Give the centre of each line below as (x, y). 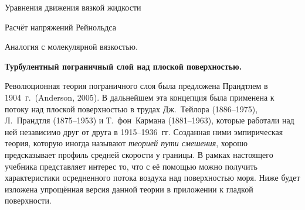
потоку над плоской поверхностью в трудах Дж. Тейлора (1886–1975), (131, 109)
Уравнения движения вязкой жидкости (73, 7)
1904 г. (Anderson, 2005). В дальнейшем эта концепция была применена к (140, 97)
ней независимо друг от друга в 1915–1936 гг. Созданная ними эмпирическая (144, 131)
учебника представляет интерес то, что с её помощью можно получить (131, 166)
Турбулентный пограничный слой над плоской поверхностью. (123, 66)
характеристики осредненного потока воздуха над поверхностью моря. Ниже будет (152, 178)
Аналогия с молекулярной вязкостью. (71, 47)
